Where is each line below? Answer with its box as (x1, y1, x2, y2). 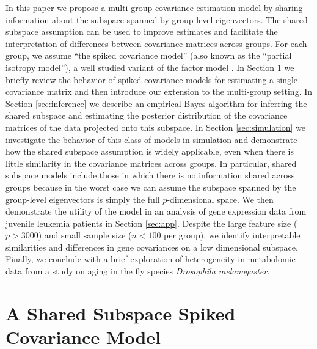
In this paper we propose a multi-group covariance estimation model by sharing (5, 1, 303, 13)
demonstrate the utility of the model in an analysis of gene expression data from (5, 205, 307, 218)
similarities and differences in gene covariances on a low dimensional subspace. (5, 240, 298, 253)
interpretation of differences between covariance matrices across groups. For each (5, 37, 307, 50)
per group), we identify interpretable (164, 229, 301, 241)
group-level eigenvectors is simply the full (5, 193, 160, 205)
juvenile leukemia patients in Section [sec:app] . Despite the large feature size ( (5, 216, 297, 229)
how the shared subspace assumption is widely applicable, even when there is (5, 145, 294, 158)
